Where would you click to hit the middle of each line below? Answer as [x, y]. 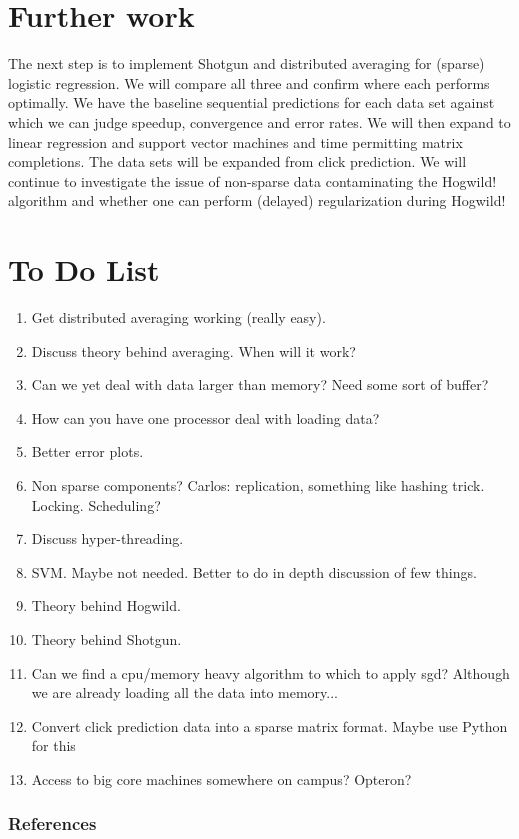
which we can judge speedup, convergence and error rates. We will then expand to [259, 121]
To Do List [84, 269]
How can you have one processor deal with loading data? [205, 417]
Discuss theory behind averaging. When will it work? [193, 350]
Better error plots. [87, 451]
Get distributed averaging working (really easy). [178, 317]
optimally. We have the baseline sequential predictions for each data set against [251, 102]
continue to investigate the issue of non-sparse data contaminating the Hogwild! [252, 180]
